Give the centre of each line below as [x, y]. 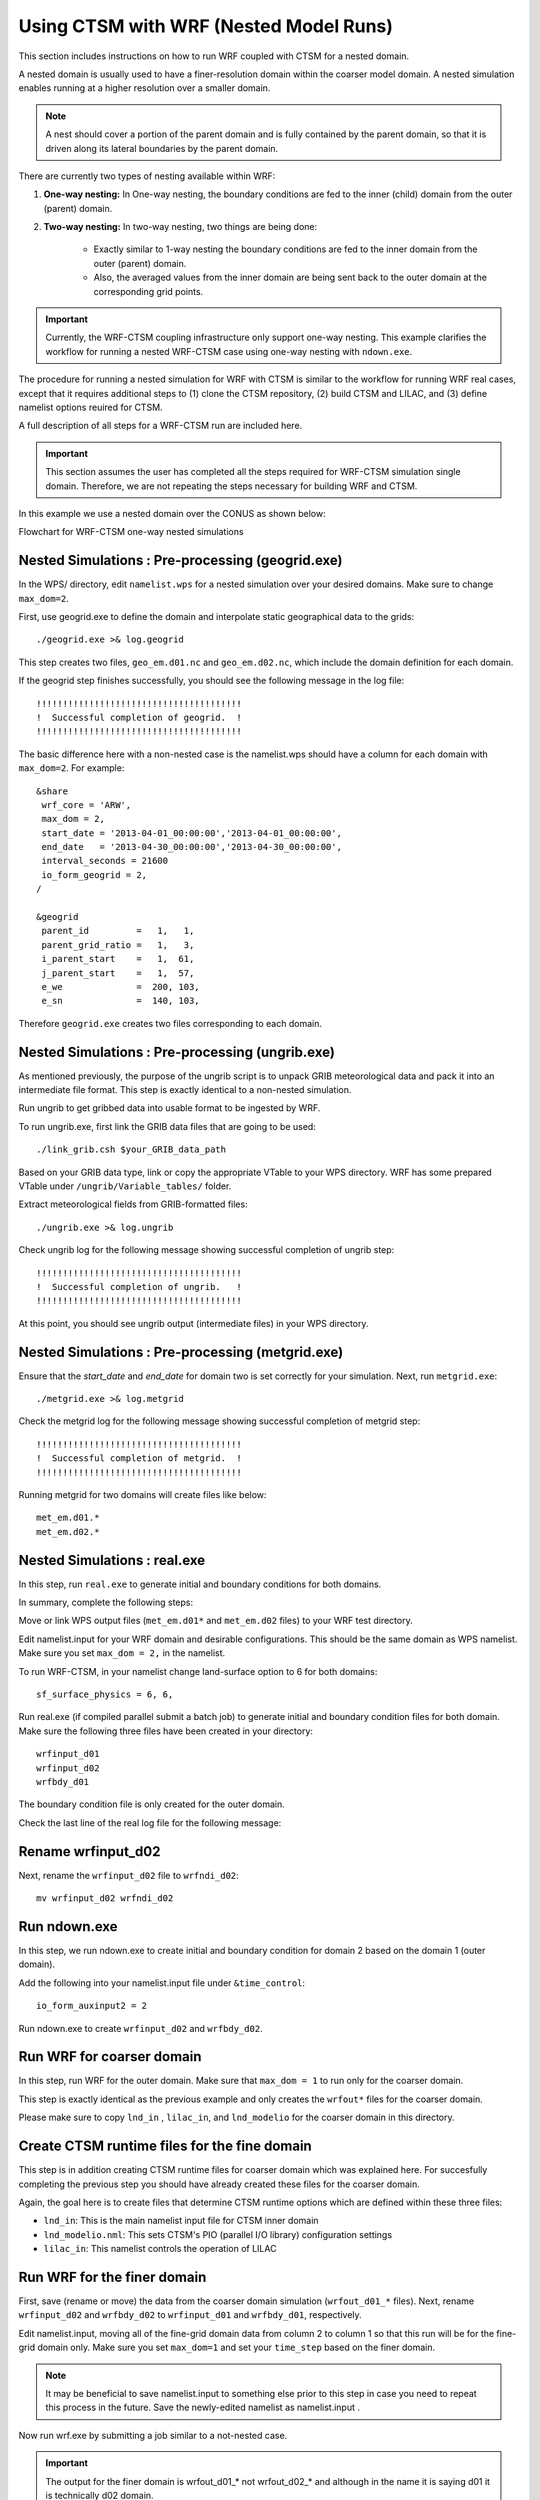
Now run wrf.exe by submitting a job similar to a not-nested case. [153, 2435]
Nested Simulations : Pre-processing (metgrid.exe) [181, 1351]
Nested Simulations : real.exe [112, 1560]
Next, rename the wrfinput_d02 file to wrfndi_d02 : [128, 1875]
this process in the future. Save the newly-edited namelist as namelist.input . [202, 2407]
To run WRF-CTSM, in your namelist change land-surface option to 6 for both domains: [198, 1671]
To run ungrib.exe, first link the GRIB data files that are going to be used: [167, 1126]
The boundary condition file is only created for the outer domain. [151, 1804]
